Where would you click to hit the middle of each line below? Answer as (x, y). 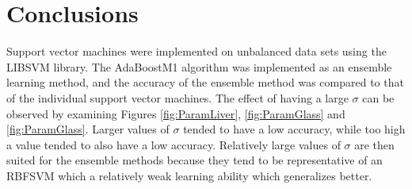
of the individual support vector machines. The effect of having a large (177, 97)
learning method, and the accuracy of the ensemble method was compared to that (205, 82)
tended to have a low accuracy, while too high (294, 129)
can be (378, 97)
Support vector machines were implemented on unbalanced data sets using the (196, 51)
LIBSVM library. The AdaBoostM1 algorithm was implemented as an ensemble (199, 66)
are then (374, 144)
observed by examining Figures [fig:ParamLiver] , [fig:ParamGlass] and (176, 113)
